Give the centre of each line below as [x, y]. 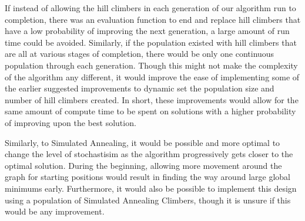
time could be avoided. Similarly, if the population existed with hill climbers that [151, 42]
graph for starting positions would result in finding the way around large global [148, 177]
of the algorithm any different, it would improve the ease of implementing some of [152, 76]
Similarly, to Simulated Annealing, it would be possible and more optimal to [143, 142]
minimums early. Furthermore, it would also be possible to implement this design [151, 188]
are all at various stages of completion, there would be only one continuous [140, 54]
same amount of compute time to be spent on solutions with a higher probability [150, 111]
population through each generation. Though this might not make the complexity [151, 65]
